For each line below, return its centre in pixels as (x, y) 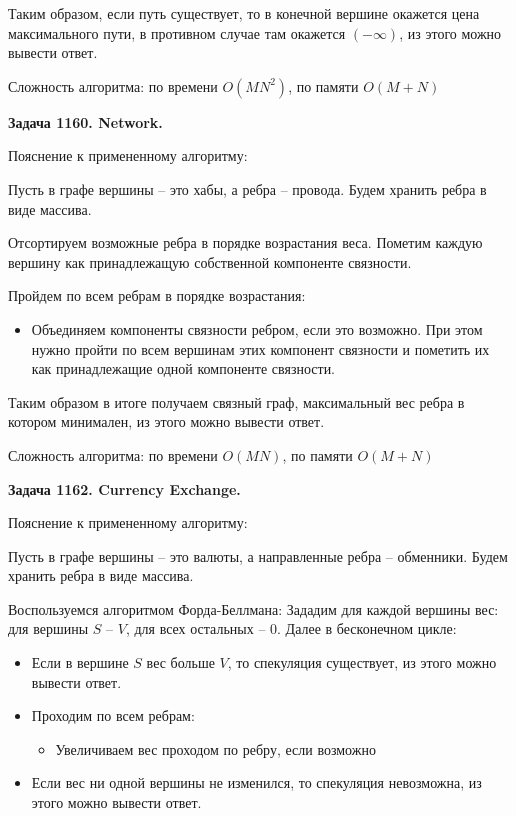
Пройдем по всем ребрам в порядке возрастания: (157, 295)
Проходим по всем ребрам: (113, 715)
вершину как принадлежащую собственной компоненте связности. (210, 261)
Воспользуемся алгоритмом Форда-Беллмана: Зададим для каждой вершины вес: (253, 608)
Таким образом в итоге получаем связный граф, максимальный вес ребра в (236, 401)
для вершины (48, 628)
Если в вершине (80, 662)
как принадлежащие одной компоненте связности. (183, 368)
